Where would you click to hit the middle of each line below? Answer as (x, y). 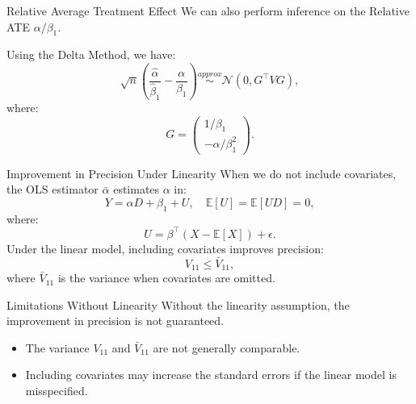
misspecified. (57, 391)
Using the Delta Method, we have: (91, 54)
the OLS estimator (53, 189)
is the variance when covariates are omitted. (166, 278)
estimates (137, 189)
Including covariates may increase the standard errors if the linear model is (211, 375)
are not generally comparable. (227, 347)
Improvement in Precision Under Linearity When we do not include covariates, (202, 173)
